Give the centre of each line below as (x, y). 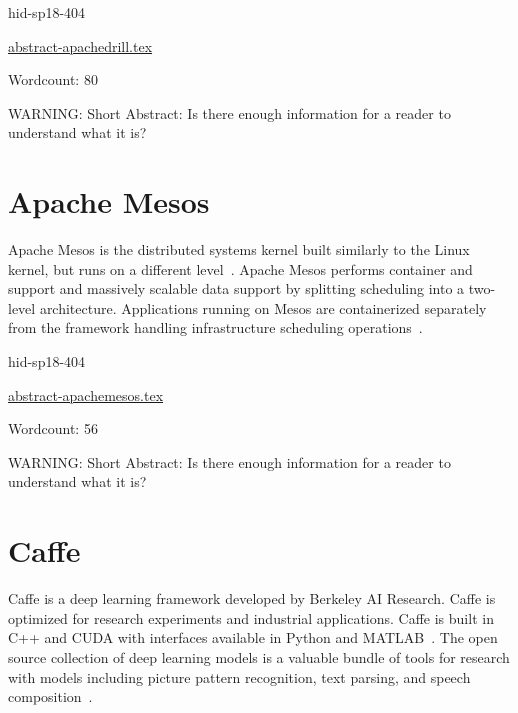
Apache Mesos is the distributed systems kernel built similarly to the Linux (239, 249)
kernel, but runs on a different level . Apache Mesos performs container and (240, 268)
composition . (50, 696)
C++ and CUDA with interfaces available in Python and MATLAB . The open (253, 637)
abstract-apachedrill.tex (80, 45)
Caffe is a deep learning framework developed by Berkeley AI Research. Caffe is (252, 598)
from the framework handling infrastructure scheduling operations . (215, 327)
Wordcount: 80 (53, 79)
